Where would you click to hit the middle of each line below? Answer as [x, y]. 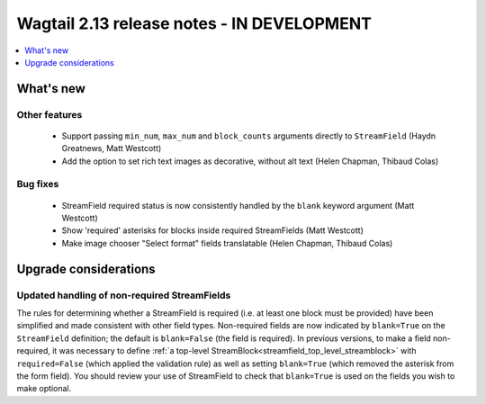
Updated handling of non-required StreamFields [124, 295]
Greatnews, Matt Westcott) [112, 148]
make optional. [44, 389]
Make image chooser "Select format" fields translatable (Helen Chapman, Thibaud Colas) [227, 243]
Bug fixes [38, 184]
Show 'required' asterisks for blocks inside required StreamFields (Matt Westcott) [212, 230]
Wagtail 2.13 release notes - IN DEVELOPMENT [194, 23]
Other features [49, 114]
